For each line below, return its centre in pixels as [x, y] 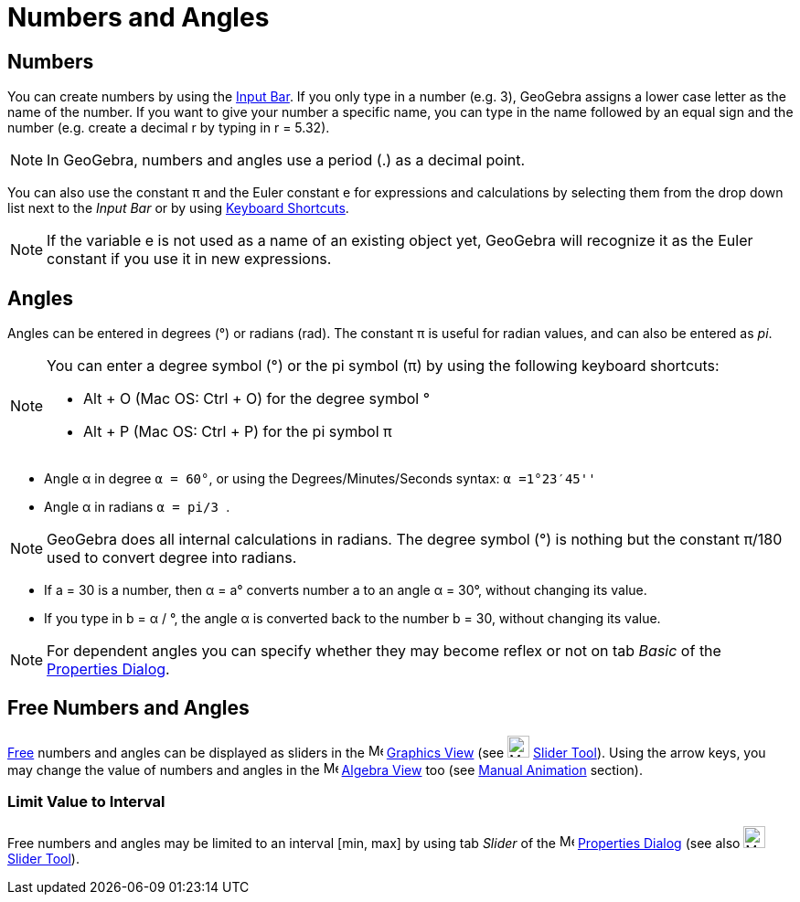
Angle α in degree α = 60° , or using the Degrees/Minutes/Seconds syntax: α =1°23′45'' [320, 479]
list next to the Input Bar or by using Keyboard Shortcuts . [178, 208]
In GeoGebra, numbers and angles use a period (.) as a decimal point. [286, 160]
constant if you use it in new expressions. [189, 259]
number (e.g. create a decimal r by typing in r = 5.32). [169, 128]
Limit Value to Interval [86, 802]
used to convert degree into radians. [172, 558]
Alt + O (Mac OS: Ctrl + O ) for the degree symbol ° [257, 399]
